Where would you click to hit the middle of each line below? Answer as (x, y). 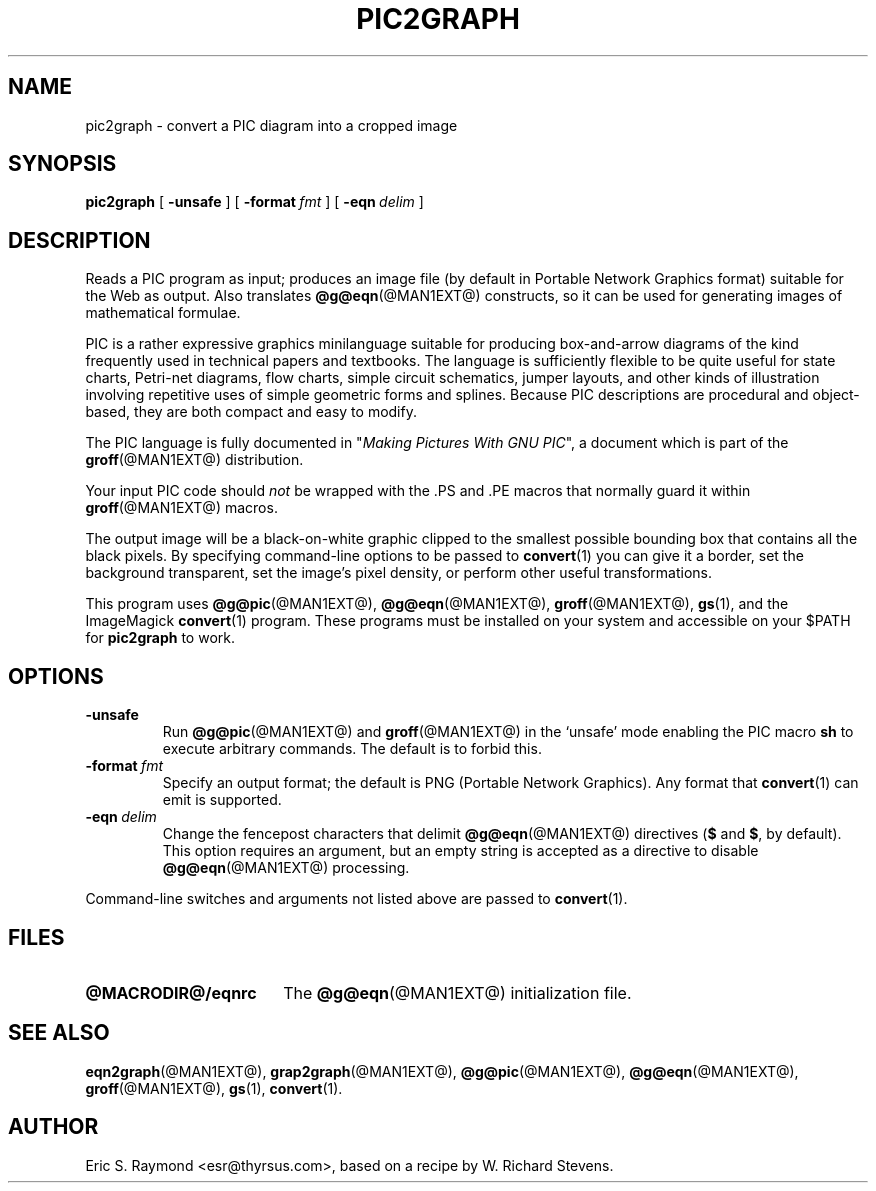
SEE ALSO (59, 1033)
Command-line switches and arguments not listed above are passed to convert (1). (356, 899)
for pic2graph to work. (160, 638)
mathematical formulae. (163, 313)
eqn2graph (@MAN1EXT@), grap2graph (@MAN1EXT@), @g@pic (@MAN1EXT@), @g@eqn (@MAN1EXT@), (442, 1071)
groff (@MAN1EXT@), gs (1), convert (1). (214, 1088)
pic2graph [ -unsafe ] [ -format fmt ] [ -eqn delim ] (254, 202)
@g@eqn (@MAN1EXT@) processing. (286, 868)
